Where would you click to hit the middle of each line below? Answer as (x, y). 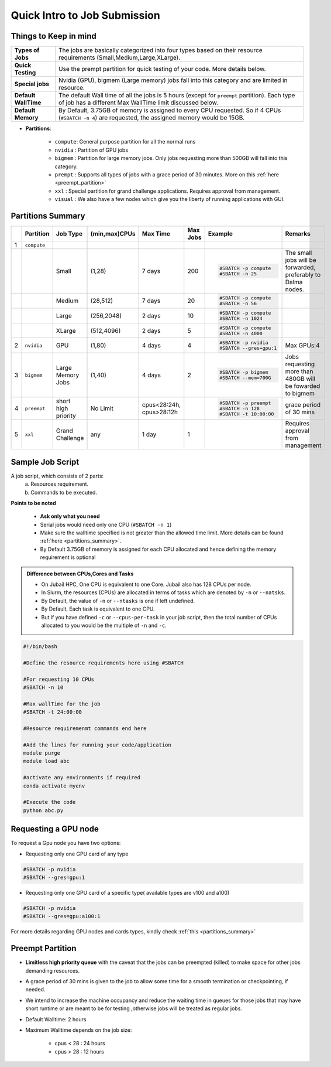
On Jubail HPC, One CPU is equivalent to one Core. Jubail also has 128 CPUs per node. (146, 584)
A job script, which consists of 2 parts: (57, 476)
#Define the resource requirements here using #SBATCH (103, 663)
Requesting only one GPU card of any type (77, 854)
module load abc (46, 761)
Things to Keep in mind (54, 36)
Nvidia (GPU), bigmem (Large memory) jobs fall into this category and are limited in (173, 80)
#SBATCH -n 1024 (241, 318)
